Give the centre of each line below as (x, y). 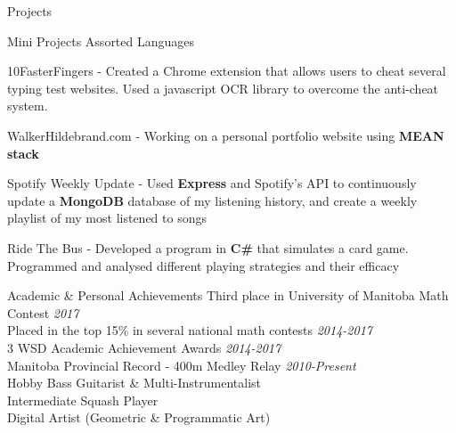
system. (28, 106)
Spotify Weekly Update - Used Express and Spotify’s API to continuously (212, 183)
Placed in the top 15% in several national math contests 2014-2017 (190, 330)
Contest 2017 (43, 312)
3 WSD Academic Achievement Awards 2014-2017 (144, 347)
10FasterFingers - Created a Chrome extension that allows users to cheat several (227, 71)
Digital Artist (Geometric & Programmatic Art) (139, 417)
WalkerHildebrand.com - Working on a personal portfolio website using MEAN (226, 135)
